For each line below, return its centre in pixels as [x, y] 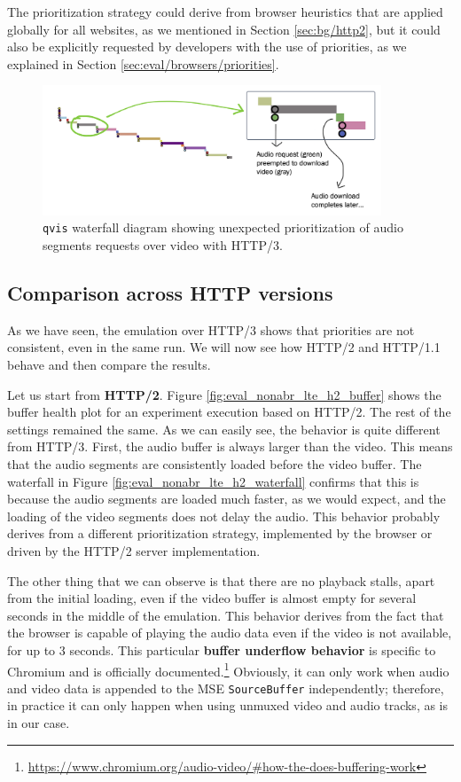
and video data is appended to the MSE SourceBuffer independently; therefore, [226, 688]
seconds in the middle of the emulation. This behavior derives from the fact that [226, 615]
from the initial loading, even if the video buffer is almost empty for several [212, 598]
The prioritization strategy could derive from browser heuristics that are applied [225, 12]
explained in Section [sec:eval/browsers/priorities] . [143, 63]
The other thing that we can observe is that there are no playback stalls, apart [221, 580]
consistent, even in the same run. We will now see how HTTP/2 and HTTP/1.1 [224, 347]
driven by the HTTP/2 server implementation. [134, 550]
